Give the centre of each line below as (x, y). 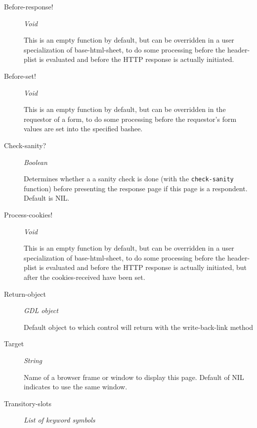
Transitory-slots (28, 403)
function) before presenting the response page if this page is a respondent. (136, 188)
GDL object (41, 310)
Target (14, 344)
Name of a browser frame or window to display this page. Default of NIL (134, 377)
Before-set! (20, 76)
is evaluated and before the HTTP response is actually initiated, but (143, 267)
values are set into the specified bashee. (83, 129)
